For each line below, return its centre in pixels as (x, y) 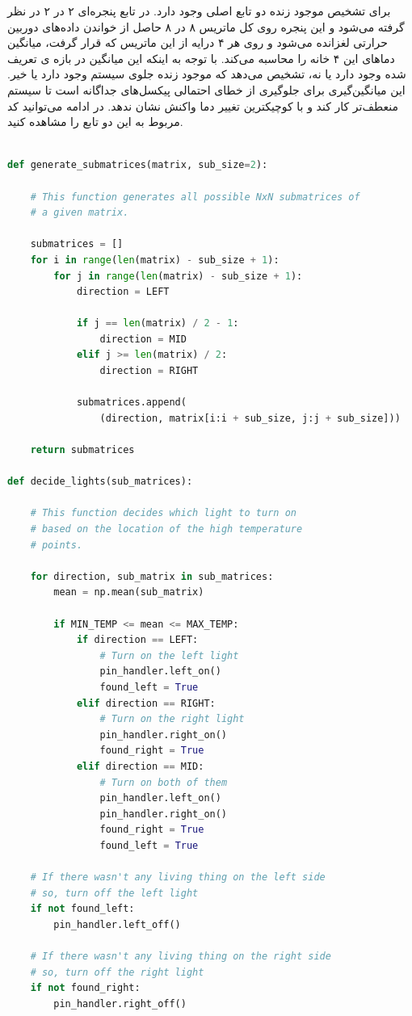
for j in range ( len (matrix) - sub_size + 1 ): (178, 276)
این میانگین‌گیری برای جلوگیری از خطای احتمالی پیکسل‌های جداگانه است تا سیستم (206, 89)
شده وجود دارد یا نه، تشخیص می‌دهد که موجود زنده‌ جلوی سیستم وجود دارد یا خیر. (207, 74)
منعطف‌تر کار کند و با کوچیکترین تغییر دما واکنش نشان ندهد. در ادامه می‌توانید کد (203, 105)
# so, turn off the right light (117, 972)
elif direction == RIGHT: (146, 703)
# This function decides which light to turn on (163, 513)
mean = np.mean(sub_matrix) (129, 592)
